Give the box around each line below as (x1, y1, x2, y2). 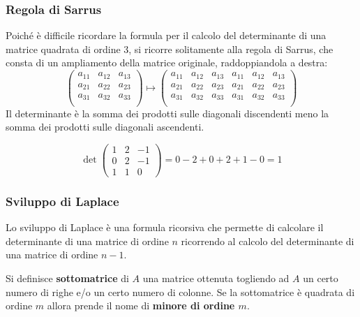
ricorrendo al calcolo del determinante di (181, 233, 354, 248)
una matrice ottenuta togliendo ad (142, 270, 290, 285)
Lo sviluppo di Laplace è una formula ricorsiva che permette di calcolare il (6, 220, 324, 235)
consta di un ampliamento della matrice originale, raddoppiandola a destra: (6, 55, 328, 70)
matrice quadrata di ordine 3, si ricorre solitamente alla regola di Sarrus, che (6, 41, 333, 56)
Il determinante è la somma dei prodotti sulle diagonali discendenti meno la (6, 105, 329, 120)
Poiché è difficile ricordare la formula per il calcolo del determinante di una (6, 28, 327, 43)
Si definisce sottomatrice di (6, 270, 129, 285)
